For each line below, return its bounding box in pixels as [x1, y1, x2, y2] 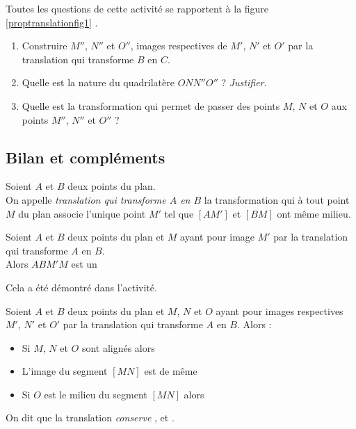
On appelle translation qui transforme [6, 192, 166, 207]
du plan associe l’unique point [18, 206, 146, 220]
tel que [164, 206, 194, 220]
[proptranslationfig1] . [6, 15, 98, 29]
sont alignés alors [81, 340, 155, 355]
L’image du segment [22, 364, 108, 378]
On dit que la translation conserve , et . [6, 410, 175, 425]
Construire [22, 38, 67, 53]
